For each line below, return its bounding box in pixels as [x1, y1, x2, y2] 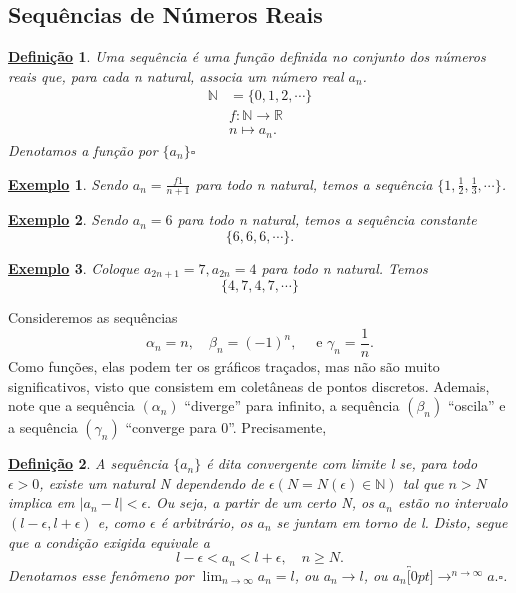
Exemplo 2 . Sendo [8, 209, 128, 230]
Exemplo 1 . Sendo [8, 173, 128, 194]
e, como [97, 512, 145, 533]
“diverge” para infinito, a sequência [184, 395, 400, 416]
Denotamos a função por [8, 139, 158, 160]
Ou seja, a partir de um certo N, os [156, 492, 374, 513]
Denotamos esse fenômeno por [8, 564, 194, 585]
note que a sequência [8, 395, 135, 416]
